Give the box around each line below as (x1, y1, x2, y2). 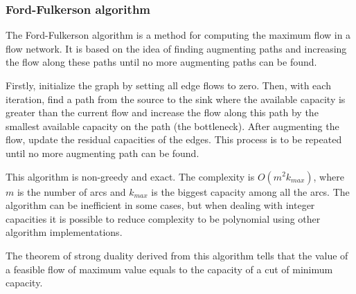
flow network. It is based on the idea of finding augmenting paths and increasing (6, 41, 347, 55)
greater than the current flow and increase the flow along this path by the (6, 105, 319, 120)
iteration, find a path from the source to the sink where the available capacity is (6, 91, 346, 106)
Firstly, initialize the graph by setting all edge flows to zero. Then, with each (6, 78, 331, 92)
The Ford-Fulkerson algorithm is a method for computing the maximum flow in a (6, 28, 351, 42)
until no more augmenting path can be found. (6, 145, 199, 160)
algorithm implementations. (6, 225, 123, 239)
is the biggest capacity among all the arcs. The (151, 184, 350, 199)
